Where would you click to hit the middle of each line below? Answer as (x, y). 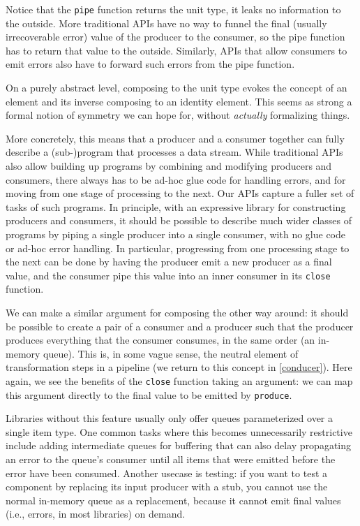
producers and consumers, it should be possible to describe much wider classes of (179, 220)
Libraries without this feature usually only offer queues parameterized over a (169, 418)
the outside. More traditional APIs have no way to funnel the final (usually (166, 23)
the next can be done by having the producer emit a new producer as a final (169, 262)
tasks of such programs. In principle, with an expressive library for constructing (176, 206)
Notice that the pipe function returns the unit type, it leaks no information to (173, 9)
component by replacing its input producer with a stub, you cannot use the (167, 487)
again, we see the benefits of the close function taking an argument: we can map (179, 380)
